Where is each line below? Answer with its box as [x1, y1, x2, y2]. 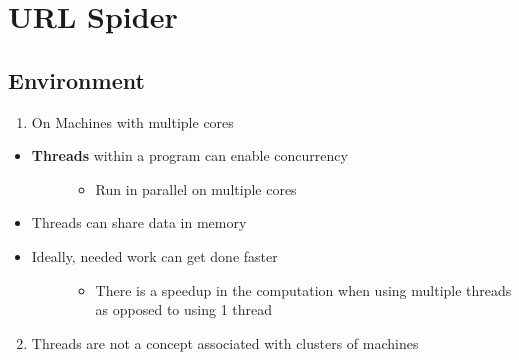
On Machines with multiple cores [31, 111, 234, 132]
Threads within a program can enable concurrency [31, 145, 348, 166]
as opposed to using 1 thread [95, 299, 273, 320]
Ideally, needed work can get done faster [31, 245, 278, 266]
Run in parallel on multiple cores [95, 178, 297, 199]
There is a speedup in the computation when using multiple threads [95, 279, 512, 300]
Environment [8, 64, 145, 95]
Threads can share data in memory [31, 212, 247, 233]
